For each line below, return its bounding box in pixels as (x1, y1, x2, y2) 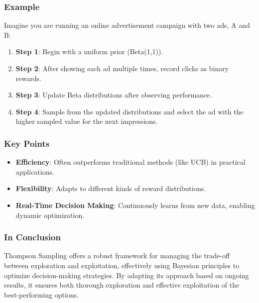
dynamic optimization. (15, 209, 85, 220)
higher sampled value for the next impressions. (15, 116, 158, 126)
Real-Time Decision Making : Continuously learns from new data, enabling (15, 200, 255, 210)
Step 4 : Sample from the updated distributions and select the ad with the (15, 106, 244, 116)
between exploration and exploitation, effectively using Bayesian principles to (4, 260, 240, 270)
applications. (15, 166, 54, 177)
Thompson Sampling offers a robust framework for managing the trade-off (4, 250, 230, 261)
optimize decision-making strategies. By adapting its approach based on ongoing (4, 270, 249, 280)
